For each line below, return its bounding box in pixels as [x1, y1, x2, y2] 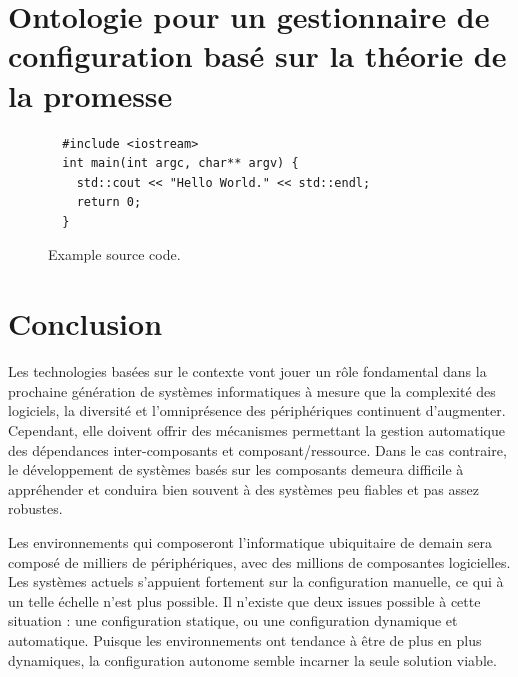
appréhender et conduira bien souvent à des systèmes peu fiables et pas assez [8, 478, 479, 499]
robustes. [8, 498, 63, 519]
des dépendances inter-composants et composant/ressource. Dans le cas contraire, [8, 439, 507, 460]
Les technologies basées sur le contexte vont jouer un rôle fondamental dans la [8, 361, 487, 382]
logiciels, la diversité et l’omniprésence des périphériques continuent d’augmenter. [8, 400, 506, 421]
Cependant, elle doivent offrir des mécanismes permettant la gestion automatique [8, 419, 505, 440]
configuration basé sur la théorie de [8, 35, 507, 76]
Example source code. [48, 244, 181, 265]
